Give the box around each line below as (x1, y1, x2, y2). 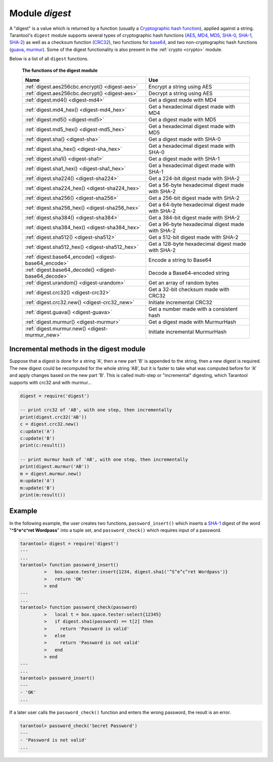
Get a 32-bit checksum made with (148, 286, 230, 293)
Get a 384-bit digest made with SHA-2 (148, 214, 240, 221)
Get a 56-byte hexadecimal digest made (148, 181, 244, 188)
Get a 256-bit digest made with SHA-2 (148, 194, 240, 201)
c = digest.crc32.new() (20, 421, 79, 427)
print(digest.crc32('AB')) (20, 414, 87, 420)
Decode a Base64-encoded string (148, 269, 230, 276)
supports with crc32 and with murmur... (9, 379, 92, 386)
